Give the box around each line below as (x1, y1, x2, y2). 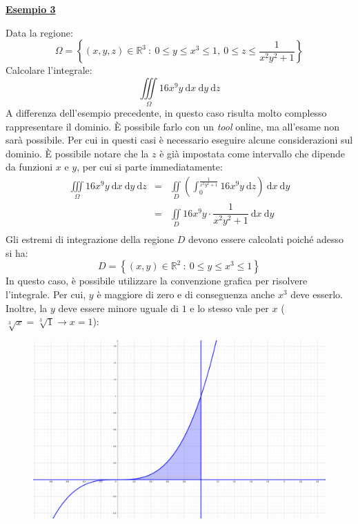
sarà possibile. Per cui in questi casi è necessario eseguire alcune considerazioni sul (6, 133, 353, 147)
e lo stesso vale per (190, 300, 269, 315)
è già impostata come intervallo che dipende (159, 146, 345, 160)
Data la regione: (6, 25, 73, 39)
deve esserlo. (290, 287, 343, 302)
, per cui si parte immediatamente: (77, 159, 223, 174)
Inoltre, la (6, 300, 48, 315)
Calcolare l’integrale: (6, 63, 92, 77)
